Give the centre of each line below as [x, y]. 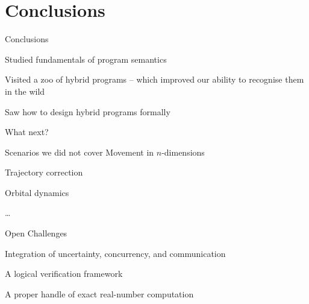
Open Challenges [36, 233]
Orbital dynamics [37, 192]
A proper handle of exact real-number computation [99, 293]
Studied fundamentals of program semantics [86, 59]
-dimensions [183, 152]
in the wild [25, 91]
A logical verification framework [64, 274]
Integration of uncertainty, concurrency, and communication [115, 253]
